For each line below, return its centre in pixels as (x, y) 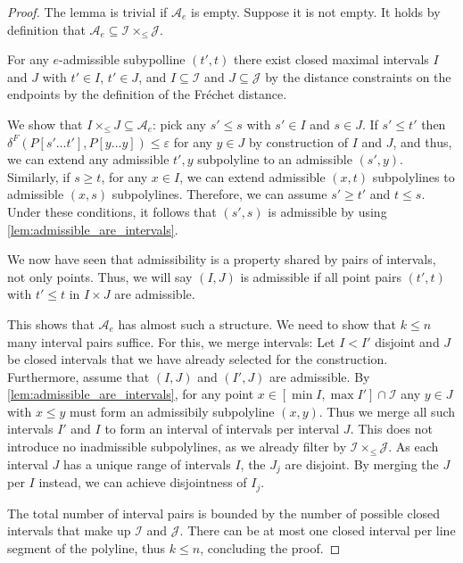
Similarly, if (39, 176)
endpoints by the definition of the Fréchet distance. (147, 94)
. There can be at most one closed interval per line (318, 530)
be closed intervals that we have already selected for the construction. (198, 359)
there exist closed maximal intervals (331, 59)
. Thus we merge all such (387, 411)
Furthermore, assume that (79, 376)
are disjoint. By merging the (362, 464)
